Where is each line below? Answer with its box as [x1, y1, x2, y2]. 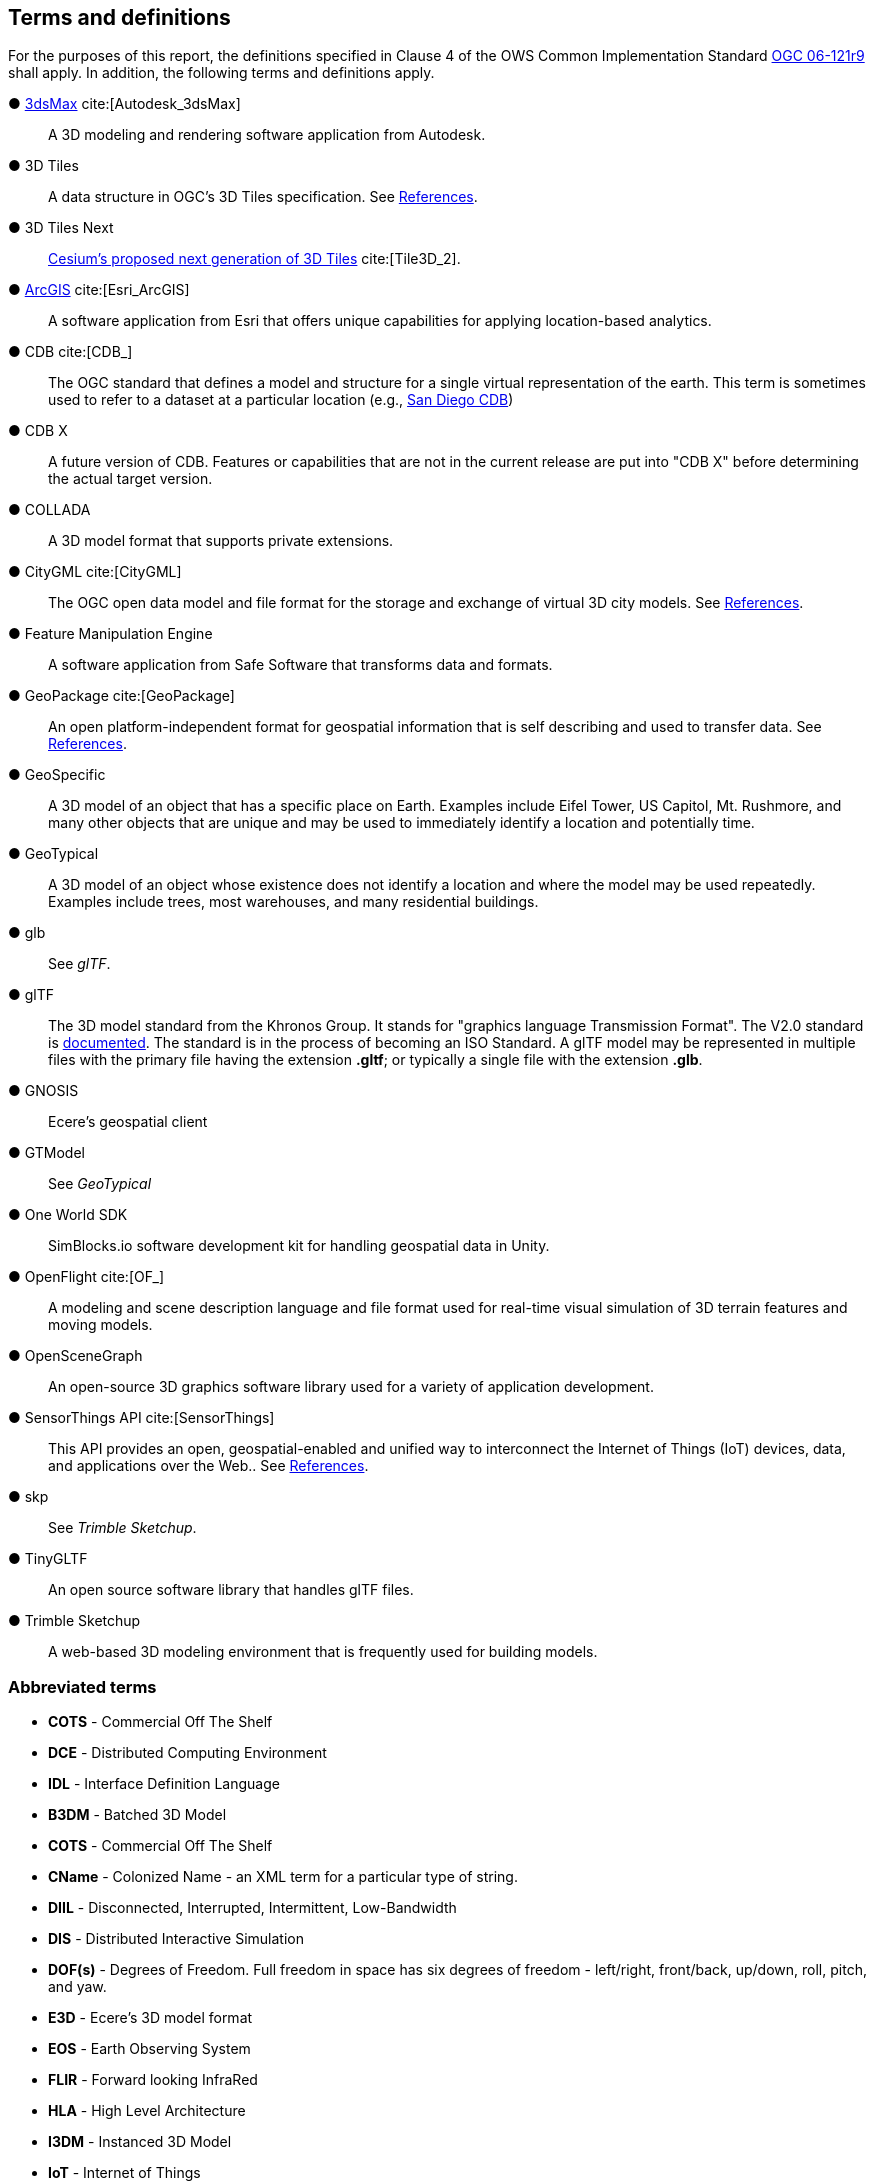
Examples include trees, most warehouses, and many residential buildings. [48, 893, 539, 911]
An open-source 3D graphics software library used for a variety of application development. [48, 1378, 654, 1396]
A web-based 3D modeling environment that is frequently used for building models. [48, 1643, 598, 1661]
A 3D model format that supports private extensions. [48, 532, 394, 550]
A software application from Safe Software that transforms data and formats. [48, 656, 553, 674]
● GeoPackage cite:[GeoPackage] [8, 687, 235, 705]
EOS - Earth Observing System [48, 2040, 251, 2058]
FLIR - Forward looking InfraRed [48, 2071, 258, 2089]
